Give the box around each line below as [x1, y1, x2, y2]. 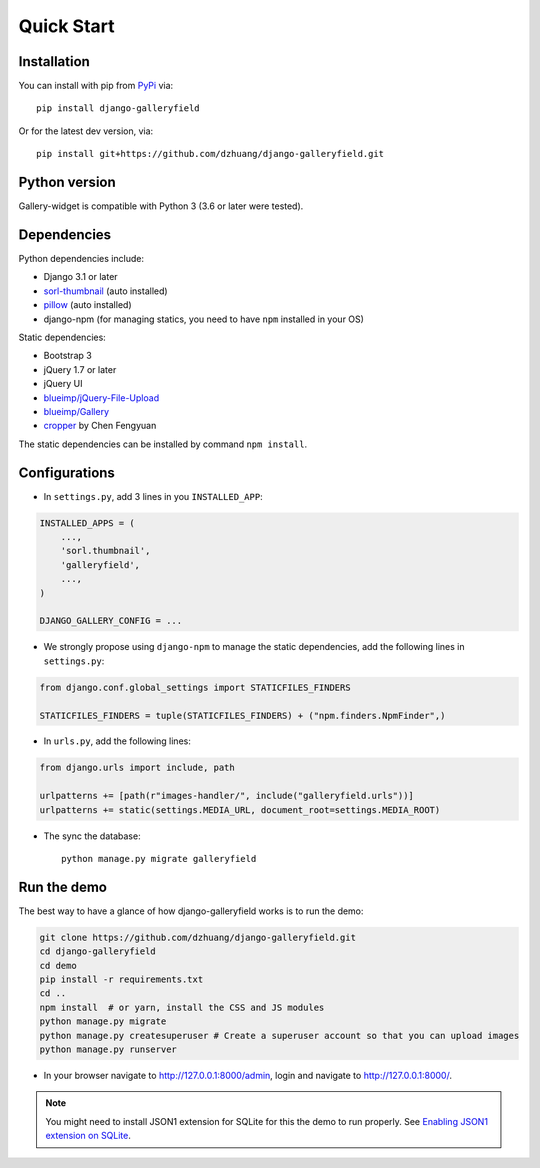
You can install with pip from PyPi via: [18, 80, 174, 92]
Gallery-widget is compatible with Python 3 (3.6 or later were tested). [18, 200, 304, 212]
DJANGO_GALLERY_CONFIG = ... [39, 615, 183, 627]
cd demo [39, 960, 77, 971]
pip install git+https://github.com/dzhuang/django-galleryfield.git [36, 148, 385, 160]
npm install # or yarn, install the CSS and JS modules [39, 1001, 325, 1013]
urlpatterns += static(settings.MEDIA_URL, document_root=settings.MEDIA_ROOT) [39, 804, 441, 815]
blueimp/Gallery [43, 405, 110, 417]
